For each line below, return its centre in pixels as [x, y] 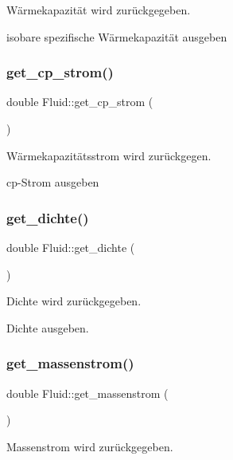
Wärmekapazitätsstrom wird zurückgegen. [109, 155]
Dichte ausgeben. [48, 327]
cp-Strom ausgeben [53, 182]
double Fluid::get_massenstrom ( [87, 393]
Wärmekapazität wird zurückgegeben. [99, 10]
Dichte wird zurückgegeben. [74, 301]
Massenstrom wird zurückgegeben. [90, 446]
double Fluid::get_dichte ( [71, 247]
